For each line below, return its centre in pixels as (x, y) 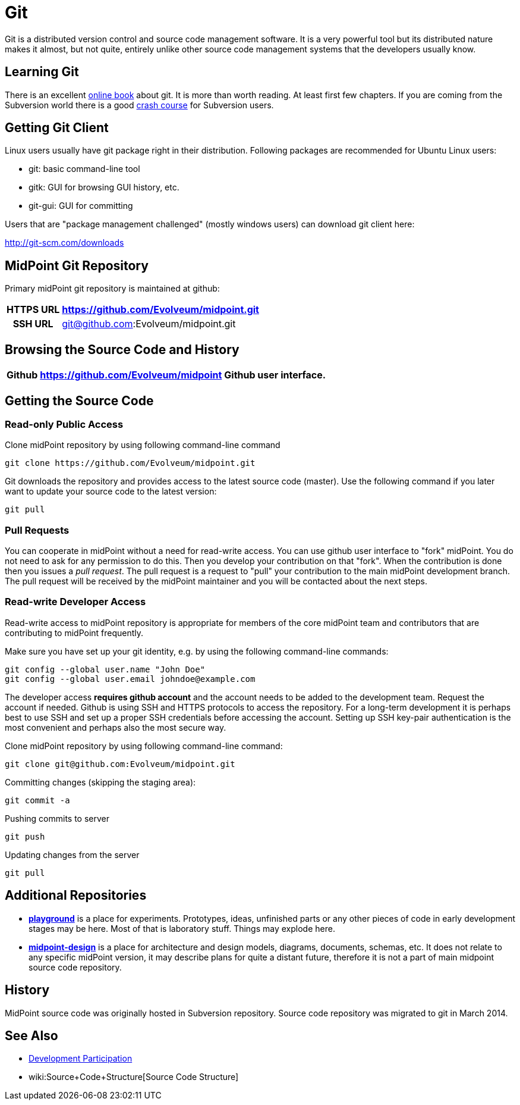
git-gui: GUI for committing (81, 206)
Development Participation (81, 1059)
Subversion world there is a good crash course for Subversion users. (139, 105)
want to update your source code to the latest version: (111, 492)
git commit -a (37, 800)
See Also (31, 1035)
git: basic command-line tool (84, 169)
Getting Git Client (57, 128)
